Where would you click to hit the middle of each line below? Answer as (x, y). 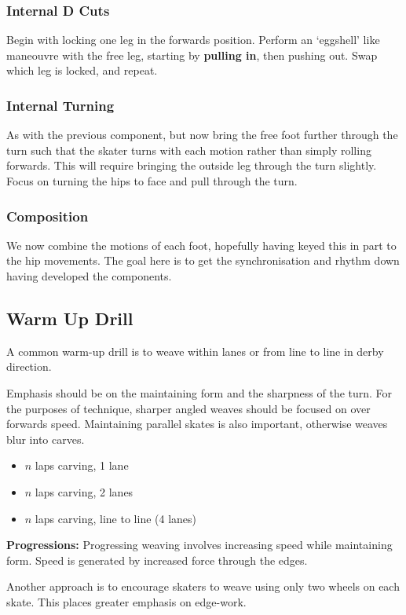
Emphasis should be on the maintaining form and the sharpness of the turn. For (199, 392)
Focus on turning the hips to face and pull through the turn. (152, 181)
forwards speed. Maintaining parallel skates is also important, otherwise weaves (197, 424)
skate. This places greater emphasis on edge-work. (126, 601)
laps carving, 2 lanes (84, 491)
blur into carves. (46, 439)
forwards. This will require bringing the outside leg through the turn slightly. (192, 165)
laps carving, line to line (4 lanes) (116, 518)
